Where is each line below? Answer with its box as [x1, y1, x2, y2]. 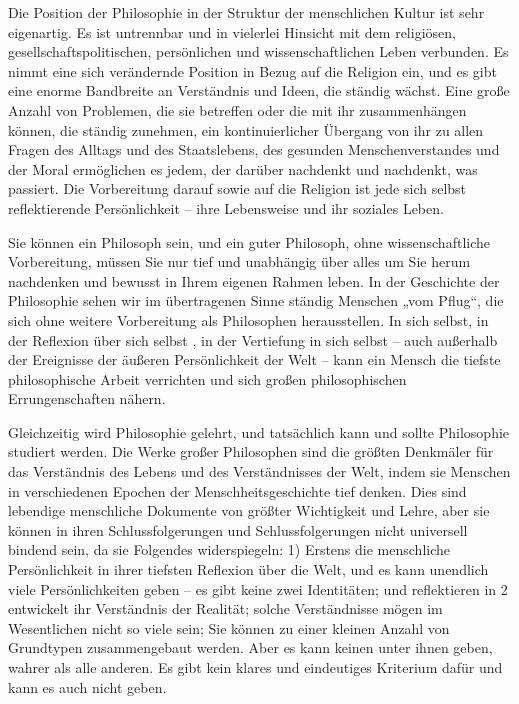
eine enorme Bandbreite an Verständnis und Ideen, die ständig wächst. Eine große [8, 80, 510, 101]
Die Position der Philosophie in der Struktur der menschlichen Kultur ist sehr [8, 2, 485, 22]
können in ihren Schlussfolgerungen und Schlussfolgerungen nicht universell [8, 519, 468, 540]
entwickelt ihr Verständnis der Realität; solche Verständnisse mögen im [8, 598, 443, 619]
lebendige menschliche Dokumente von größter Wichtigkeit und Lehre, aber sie [8, 500, 490, 521]
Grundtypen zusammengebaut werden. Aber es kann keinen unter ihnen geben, [8, 637, 493, 658]
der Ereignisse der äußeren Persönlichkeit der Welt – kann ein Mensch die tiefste [8, 349, 501, 370]
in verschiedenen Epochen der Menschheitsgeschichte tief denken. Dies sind [8, 480, 467, 501]
